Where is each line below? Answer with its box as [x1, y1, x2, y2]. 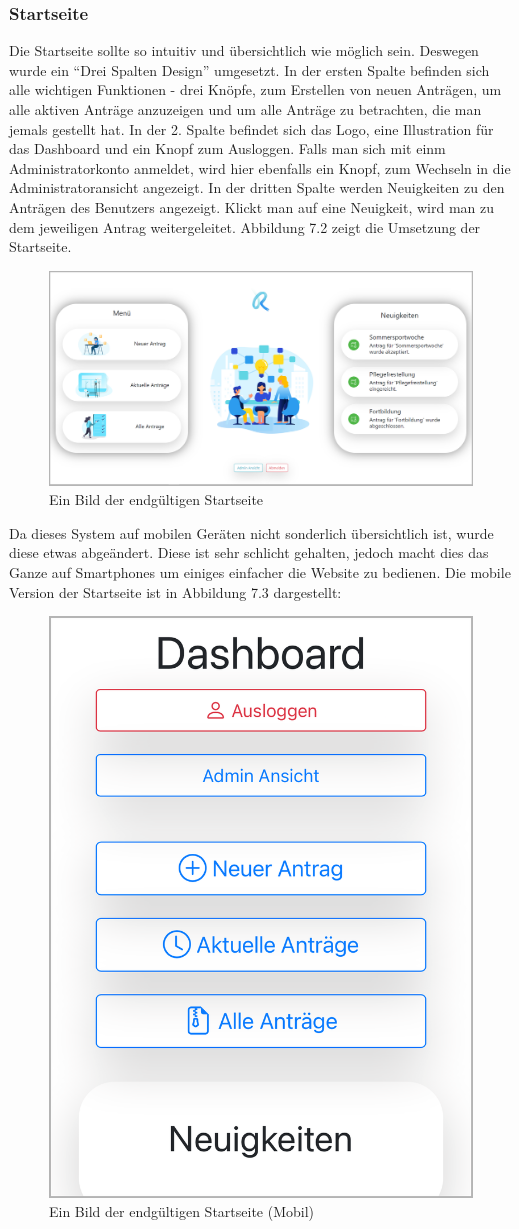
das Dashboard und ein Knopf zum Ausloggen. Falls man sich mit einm [9, 138, 446, 159]
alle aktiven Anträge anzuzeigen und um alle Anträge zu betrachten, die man [9, 99, 482, 119]
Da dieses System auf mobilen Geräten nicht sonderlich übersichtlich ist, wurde [9, 522, 494, 543]
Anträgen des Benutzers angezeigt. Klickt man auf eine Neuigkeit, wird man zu [9, 196, 494, 217]
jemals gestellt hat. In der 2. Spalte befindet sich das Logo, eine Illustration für [9, 118, 494, 139]
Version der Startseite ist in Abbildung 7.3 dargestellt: [9, 581, 342, 602]
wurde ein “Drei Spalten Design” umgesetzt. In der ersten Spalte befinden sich [9, 59, 490, 80]
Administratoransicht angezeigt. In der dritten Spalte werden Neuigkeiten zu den [9, 177, 505, 198]
